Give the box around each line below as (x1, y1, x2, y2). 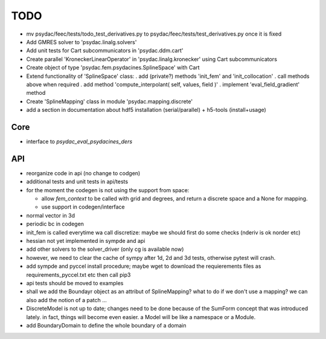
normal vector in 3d (26, 211, 75, 219)
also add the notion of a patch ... (26, 296, 107, 303)
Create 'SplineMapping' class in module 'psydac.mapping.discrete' (26, 97, 193, 105)
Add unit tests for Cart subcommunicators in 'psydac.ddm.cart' (26, 47, 184, 54)
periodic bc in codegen (26, 221, 85, 228)
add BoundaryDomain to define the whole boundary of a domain (26, 321, 187, 329)
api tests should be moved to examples (26, 279, 124, 286)
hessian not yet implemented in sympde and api (26, 237, 145, 244)
